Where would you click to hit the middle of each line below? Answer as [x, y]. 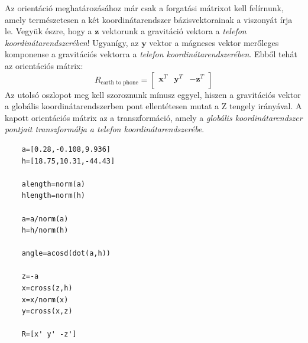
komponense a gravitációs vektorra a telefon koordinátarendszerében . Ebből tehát [151, 54]
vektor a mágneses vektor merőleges [214, 42]
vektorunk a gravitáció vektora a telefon [174, 31]
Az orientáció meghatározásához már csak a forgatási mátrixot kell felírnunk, [144, 8]
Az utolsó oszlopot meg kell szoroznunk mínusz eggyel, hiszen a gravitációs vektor [153, 94]
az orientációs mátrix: [44, 65]
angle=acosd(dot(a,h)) [66, 254]
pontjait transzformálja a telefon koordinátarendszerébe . [105, 129]
